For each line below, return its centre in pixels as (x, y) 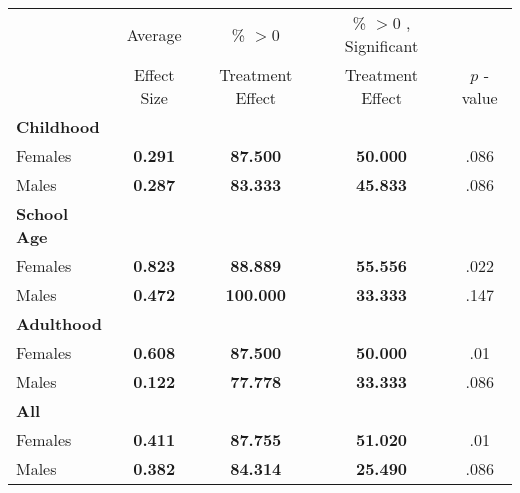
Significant (381, 45)
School (42, 213)
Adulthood (59, 323)
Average (154, 34)
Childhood (58, 126)
